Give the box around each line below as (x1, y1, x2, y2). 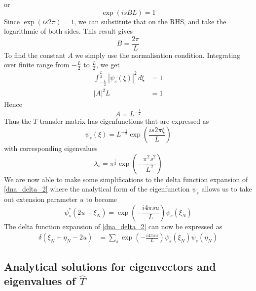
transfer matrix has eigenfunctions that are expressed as (39, 116, 209, 126)
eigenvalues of (4, 273, 76, 289)
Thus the (4, 116, 31, 126)
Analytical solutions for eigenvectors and (4, 258, 216, 274)
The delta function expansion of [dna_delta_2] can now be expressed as (4, 221, 222, 231)
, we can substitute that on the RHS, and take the (74, 16, 226, 26)
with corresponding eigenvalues (4, 143, 98, 153)
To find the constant (4, 49, 66, 60)
